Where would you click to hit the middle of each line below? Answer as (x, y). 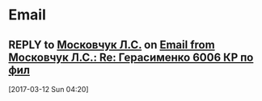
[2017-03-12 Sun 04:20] (49, 89)
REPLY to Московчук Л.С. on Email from (112, 45)
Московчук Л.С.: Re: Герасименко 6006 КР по (131, 57)
